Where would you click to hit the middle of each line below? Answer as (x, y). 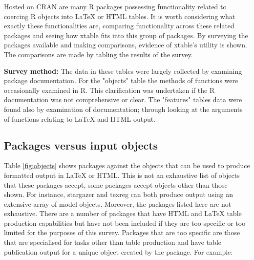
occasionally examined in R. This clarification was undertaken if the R (109, 90)
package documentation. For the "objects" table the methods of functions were (121, 80)
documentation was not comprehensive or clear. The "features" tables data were (123, 99)
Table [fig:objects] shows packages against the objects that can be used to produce (127, 165)
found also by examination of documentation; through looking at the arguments (123, 109)
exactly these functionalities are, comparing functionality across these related (119, 26)
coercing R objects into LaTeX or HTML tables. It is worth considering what (120, 16)
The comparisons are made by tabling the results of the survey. (98, 54)
